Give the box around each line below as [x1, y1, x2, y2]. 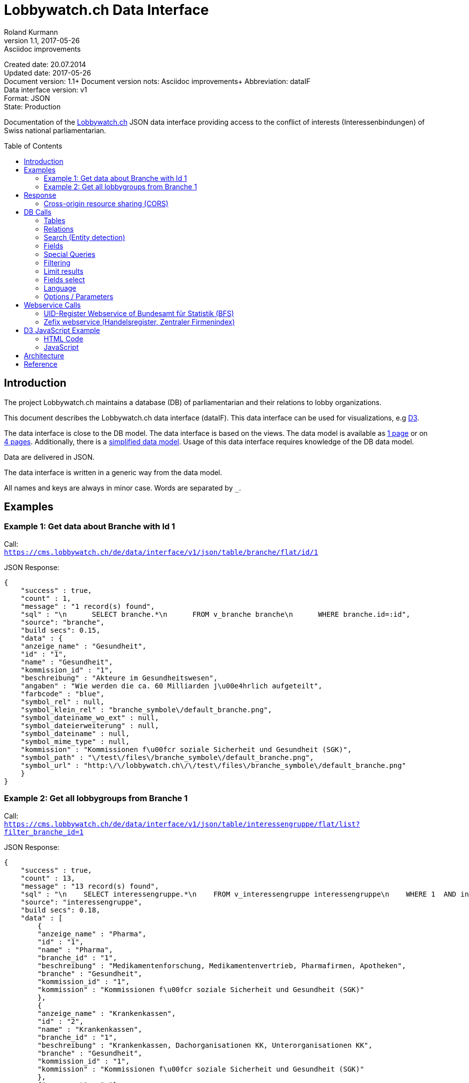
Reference [24, 359, 58, 368]
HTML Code [44, 334, 83, 343]
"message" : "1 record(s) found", [20, 602, 155, 610]
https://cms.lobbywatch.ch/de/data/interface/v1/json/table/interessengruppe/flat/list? [4, 820, 360, 828]
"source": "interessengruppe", [20, 898, 143, 906]
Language [44, 283, 77, 292]
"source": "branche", [20, 618, 105, 626]
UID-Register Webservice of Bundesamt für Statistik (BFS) [44, 309, 234, 318]
